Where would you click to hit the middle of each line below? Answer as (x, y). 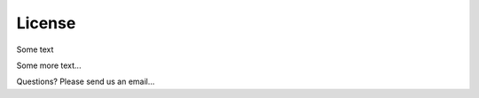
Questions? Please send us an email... (86, 82)
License (46, 23)
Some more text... (49, 65)
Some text (35, 49)
